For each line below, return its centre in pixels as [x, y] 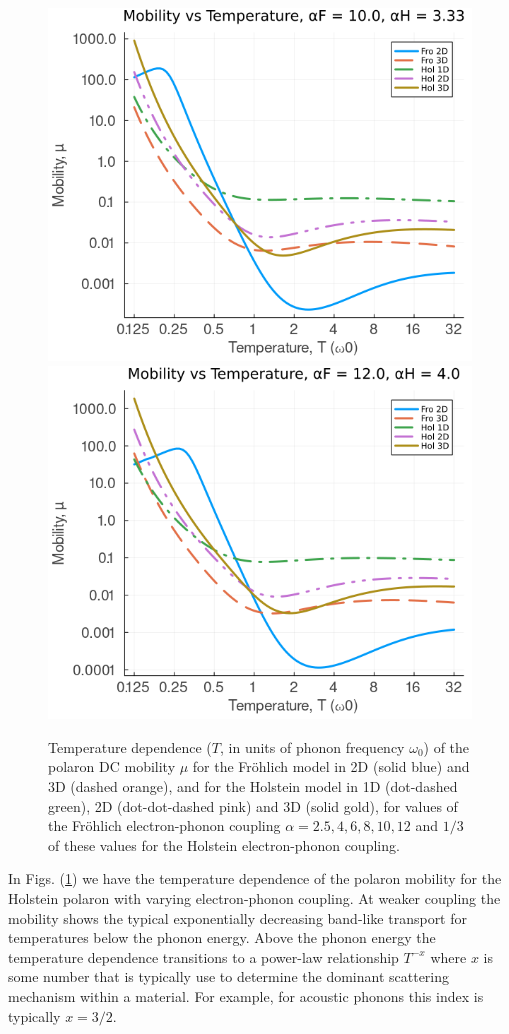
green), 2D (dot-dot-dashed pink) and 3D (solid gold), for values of [253, 805]
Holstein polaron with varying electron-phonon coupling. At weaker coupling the [254, 898]
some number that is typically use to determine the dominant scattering [229, 976]
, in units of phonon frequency [312, 746]
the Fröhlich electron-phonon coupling [164, 825]
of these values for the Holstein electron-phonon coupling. [224, 844]
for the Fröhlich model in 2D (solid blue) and [331, 766]
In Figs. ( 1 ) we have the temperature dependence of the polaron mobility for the [255, 878]
